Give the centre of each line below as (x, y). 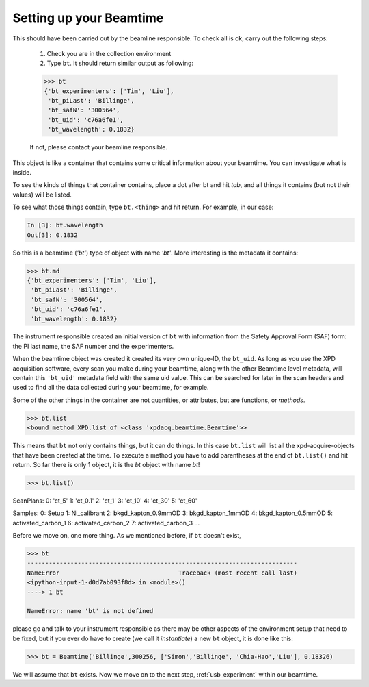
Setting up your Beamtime (88, 18)
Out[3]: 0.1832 (52, 235)
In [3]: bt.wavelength (65, 225)
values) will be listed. (42, 195)
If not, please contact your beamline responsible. (98, 147)
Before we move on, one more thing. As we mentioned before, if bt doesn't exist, (127, 536)
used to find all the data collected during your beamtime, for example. (111, 388)
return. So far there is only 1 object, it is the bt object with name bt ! (106, 464)
